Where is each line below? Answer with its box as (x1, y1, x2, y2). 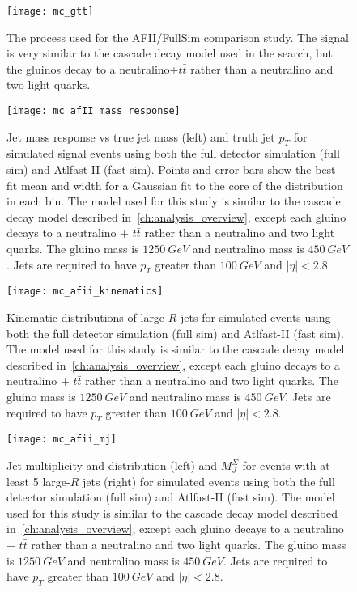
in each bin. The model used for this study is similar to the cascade (6, 192, 341, 209)
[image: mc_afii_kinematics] (6, 285, 164, 298)
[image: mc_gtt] (6, 6, 94, 17)
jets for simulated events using (181, 309, 331, 326)
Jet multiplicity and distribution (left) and (6, 457, 218, 474)
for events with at (242, 457, 330, 474)
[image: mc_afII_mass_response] (6, 105, 181, 117)
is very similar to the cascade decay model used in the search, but (6, 44, 333, 61)
